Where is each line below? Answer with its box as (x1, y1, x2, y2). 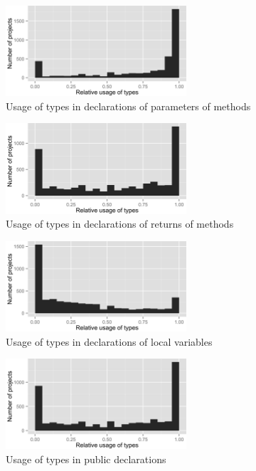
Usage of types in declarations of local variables (6, 334, 213, 349)
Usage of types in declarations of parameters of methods (6, 98, 251, 113)
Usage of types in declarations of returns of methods (6, 216, 234, 231)
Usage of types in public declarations (6, 451, 166, 466)
